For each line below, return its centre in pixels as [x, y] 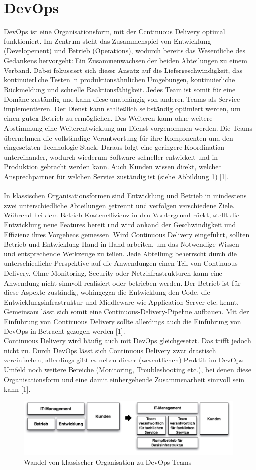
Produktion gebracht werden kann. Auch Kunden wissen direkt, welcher [113, 166]
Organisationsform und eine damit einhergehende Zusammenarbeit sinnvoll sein [124, 379]
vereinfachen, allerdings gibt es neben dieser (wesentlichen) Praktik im [110, 360]
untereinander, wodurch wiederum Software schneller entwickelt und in [111, 157]
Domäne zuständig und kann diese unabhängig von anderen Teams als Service [122, 99]
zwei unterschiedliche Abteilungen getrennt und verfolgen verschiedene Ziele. [119, 205]
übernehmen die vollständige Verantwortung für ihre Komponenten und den [119, 137]
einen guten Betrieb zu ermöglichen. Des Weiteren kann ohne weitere [108, 118]
